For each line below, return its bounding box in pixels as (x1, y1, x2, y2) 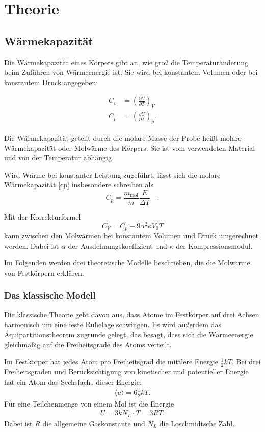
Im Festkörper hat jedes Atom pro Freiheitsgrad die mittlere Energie (4, 356, 218, 367)
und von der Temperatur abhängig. (4, 152, 114, 163)
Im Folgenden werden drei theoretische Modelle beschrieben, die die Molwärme (4, 257, 250, 268)
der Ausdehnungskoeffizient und (68, 240, 167, 251)
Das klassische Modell (4, 289, 96, 302)
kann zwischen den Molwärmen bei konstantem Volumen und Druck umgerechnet (4, 230, 259, 241)
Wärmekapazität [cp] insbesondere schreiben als (4, 179, 153, 190)
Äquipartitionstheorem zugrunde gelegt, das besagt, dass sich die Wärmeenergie (4, 329, 253, 339)
